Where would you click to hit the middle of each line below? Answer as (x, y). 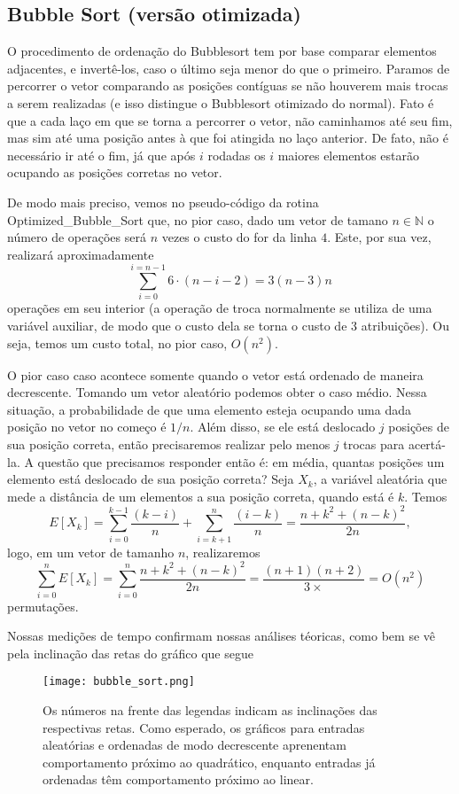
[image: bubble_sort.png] (119, 682)
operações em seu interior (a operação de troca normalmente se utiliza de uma (220, 308)
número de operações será (77, 237)
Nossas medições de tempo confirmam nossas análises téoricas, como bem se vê (222, 636)
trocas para (374, 444)
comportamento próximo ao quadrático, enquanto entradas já (209, 762)
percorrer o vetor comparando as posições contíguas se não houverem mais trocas (228, 86)
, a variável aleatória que (380, 479)
